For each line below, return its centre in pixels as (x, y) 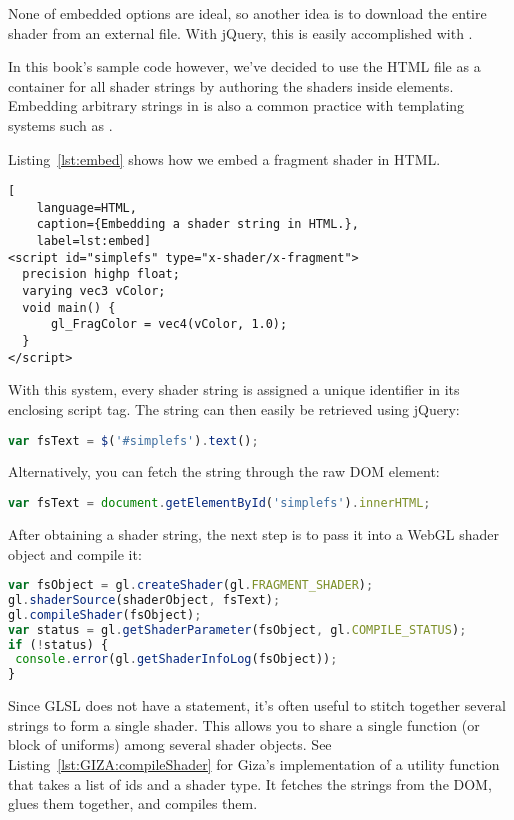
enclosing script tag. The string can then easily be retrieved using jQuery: (234, 408)
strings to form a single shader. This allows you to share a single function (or (244, 724)
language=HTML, (86, 207)
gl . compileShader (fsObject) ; (105, 614)
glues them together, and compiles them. (133, 803)
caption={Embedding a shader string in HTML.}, (197, 224)
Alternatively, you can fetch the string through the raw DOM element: (224, 471)
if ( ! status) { (58, 644)
